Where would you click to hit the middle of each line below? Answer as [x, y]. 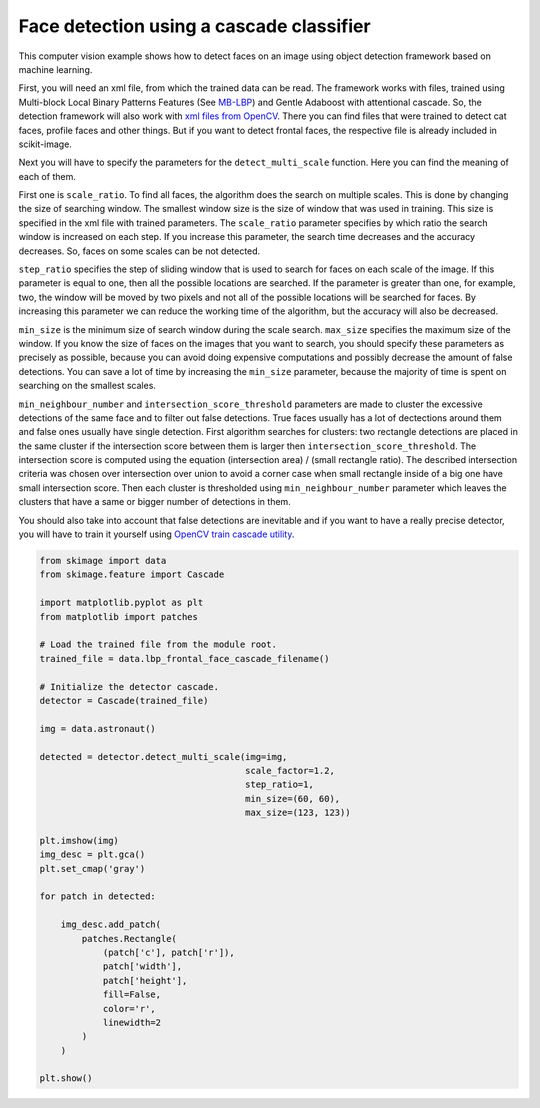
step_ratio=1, [279, 784]
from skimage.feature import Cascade [132, 574]
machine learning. [55, 69]
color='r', [129, 1008]
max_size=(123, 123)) [298, 813]
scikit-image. [45, 144]
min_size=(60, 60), [293, 798]
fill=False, [132, 994]
